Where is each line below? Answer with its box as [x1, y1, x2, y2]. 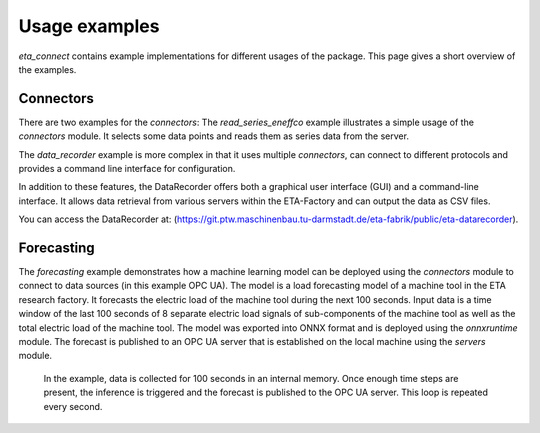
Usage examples [18, 15, 160, 37]
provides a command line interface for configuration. [18, 163, 236, 175]
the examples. [18, 63, 77, 75]
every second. [43, 400, 103, 412]
